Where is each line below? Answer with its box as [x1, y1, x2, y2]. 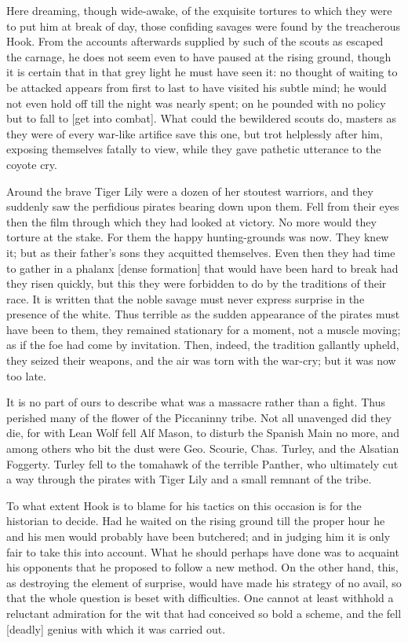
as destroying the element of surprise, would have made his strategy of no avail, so [6, 574, 402, 590]
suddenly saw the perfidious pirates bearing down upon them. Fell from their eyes [6, 198, 399, 215]
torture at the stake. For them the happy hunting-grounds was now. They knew [6, 229, 389, 245]
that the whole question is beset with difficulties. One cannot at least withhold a [6, 590, 394, 606]
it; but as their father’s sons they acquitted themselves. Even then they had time [6, 244, 395, 260]
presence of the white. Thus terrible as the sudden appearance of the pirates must [6, 306, 400, 322]
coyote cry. [6, 156, 57, 172]
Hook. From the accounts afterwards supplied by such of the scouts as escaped [6, 33, 384, 50]
